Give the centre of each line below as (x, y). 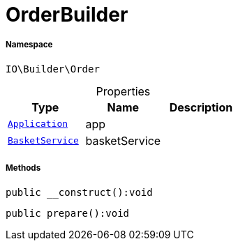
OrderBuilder (67, 15)
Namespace (29, 45)
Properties (123, 91)
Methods (23, 168)
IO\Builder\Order (53, 69)
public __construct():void (79, 192)
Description (201, 107)
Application (38, 124)
